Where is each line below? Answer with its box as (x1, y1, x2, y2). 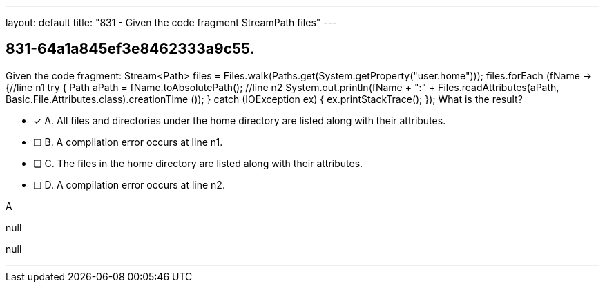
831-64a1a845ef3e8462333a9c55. (6, 40, 255, 58)
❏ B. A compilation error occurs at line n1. (33, 135, 223, 148)
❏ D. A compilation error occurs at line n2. (33, 178, 225, 191)
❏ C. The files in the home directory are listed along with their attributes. (33, 157, 363, 169)
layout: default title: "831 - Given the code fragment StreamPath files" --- (6, 17, 337, 28)
